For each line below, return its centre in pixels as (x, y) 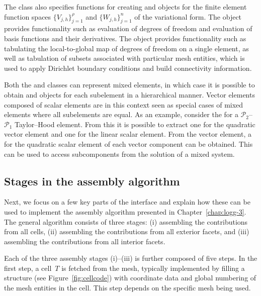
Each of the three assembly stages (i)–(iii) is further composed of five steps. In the (131, 258)
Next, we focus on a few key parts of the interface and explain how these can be (127, 202)
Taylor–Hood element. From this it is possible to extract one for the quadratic (135, 124)
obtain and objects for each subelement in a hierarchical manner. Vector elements (129, 94)
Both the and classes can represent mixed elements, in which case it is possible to (129, 85)
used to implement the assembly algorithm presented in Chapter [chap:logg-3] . (125, 211)
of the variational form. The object (188, 16)
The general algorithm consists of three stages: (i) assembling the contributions (126, 221)
